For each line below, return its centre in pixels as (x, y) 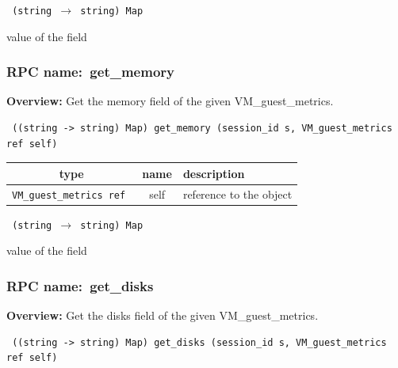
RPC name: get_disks (80, 285)
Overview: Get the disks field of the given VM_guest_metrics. (163, 315)
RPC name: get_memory (90, 72)
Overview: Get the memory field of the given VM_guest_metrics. (170, 101)
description (214, 173)
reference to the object (237, 193)
